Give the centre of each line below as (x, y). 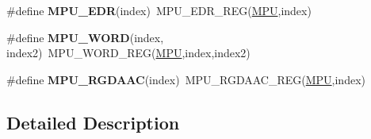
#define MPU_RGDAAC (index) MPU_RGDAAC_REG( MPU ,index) (186, 79)
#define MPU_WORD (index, (85, 37)
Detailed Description (93, 122)
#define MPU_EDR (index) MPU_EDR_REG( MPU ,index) (159, 10)
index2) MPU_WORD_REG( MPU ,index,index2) (128, 53)
